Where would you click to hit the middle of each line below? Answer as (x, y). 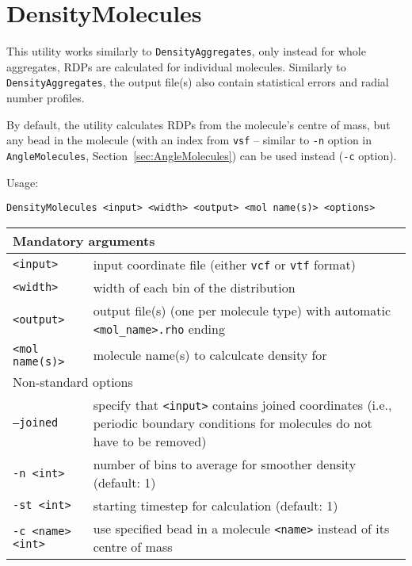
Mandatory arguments (84, 240)
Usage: (23, 182)
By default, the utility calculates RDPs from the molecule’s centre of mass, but (198, 124)
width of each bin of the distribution (194, 287)
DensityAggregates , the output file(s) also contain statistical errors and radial (198, 82)
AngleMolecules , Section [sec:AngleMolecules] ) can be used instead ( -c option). (202, 155)
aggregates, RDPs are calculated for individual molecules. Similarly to (176, 66)
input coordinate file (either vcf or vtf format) (224, 264)
